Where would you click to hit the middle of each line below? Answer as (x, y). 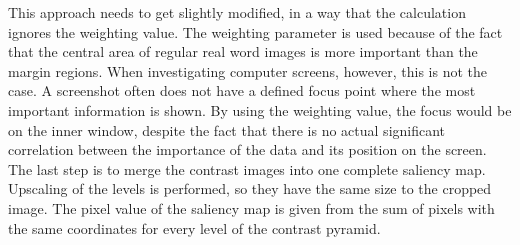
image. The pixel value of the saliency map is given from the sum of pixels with (251, 207)
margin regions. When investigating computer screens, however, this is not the (247, 70)
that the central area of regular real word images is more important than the (243, 51)
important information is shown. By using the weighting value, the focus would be (260, 109)
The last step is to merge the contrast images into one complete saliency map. (247, 168)
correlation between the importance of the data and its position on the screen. (247, 149)
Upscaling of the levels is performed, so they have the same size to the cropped (250, 188)
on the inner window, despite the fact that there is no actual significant (227, 129)
